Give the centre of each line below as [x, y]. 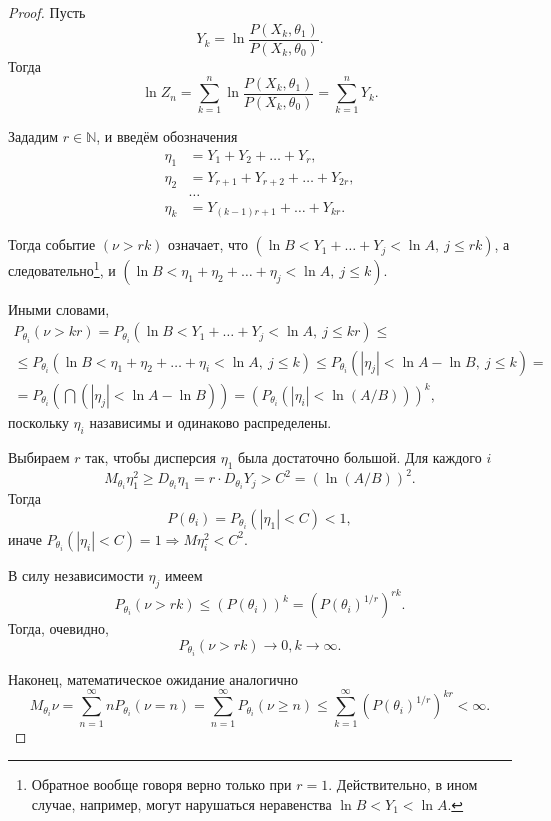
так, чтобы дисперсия [151, 456]
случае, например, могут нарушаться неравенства [181, 803]
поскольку [38, 422]
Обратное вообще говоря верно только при [161, 784]
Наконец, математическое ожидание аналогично [153, 678]
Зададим [33, 136]
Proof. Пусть [47, 12]
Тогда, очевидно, [58, 628]
